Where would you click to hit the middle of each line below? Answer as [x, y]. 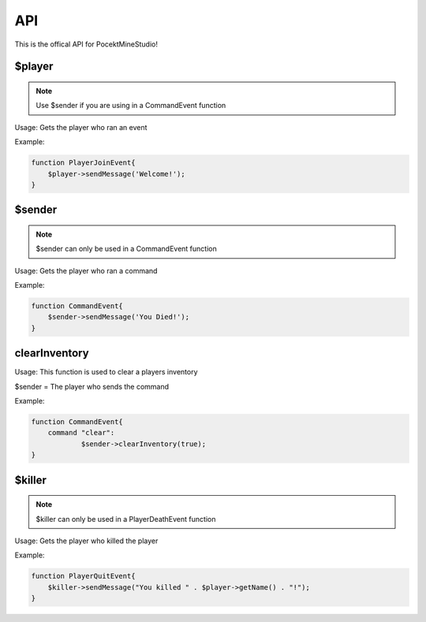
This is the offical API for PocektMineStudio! [86, 44]
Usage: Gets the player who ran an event [81, 127]
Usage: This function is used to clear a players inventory [106, 372]
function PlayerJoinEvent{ [83, 163]
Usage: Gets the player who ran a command [86, 270]
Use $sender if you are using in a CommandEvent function [131, 106]
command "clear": [81, 433]
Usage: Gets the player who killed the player [86, 541]
